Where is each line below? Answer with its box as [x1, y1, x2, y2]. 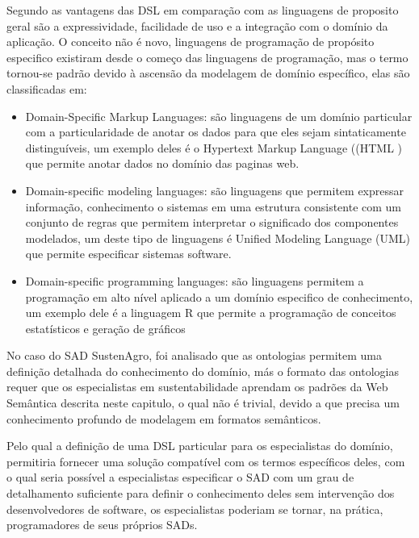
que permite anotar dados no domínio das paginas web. [25, 155, 300, 172]
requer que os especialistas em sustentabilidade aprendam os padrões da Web [6, 378, 388, 395]
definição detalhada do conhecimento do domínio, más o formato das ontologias [6, 362, 399, 379]
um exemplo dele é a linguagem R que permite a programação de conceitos [25, 304, 396, 321]
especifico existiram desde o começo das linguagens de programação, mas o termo [6, 48, 409, 65]
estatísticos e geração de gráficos [25, 319, 186, 336]
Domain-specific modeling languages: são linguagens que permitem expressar [25, 181, 404, 198]
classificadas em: [6, 80, 87, 97]
